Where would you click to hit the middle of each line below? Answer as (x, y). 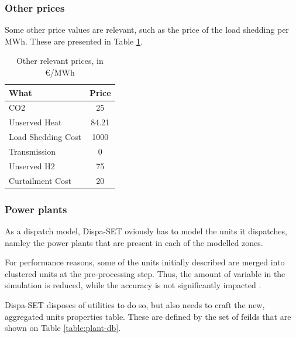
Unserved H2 (32, 165)
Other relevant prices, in (60, 61)
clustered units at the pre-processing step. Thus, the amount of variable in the (145, 273)
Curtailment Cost (40, 180)
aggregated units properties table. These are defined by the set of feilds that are (148, 316)
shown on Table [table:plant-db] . (63, 328)
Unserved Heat (35, 122)
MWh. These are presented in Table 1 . (74, 41)
